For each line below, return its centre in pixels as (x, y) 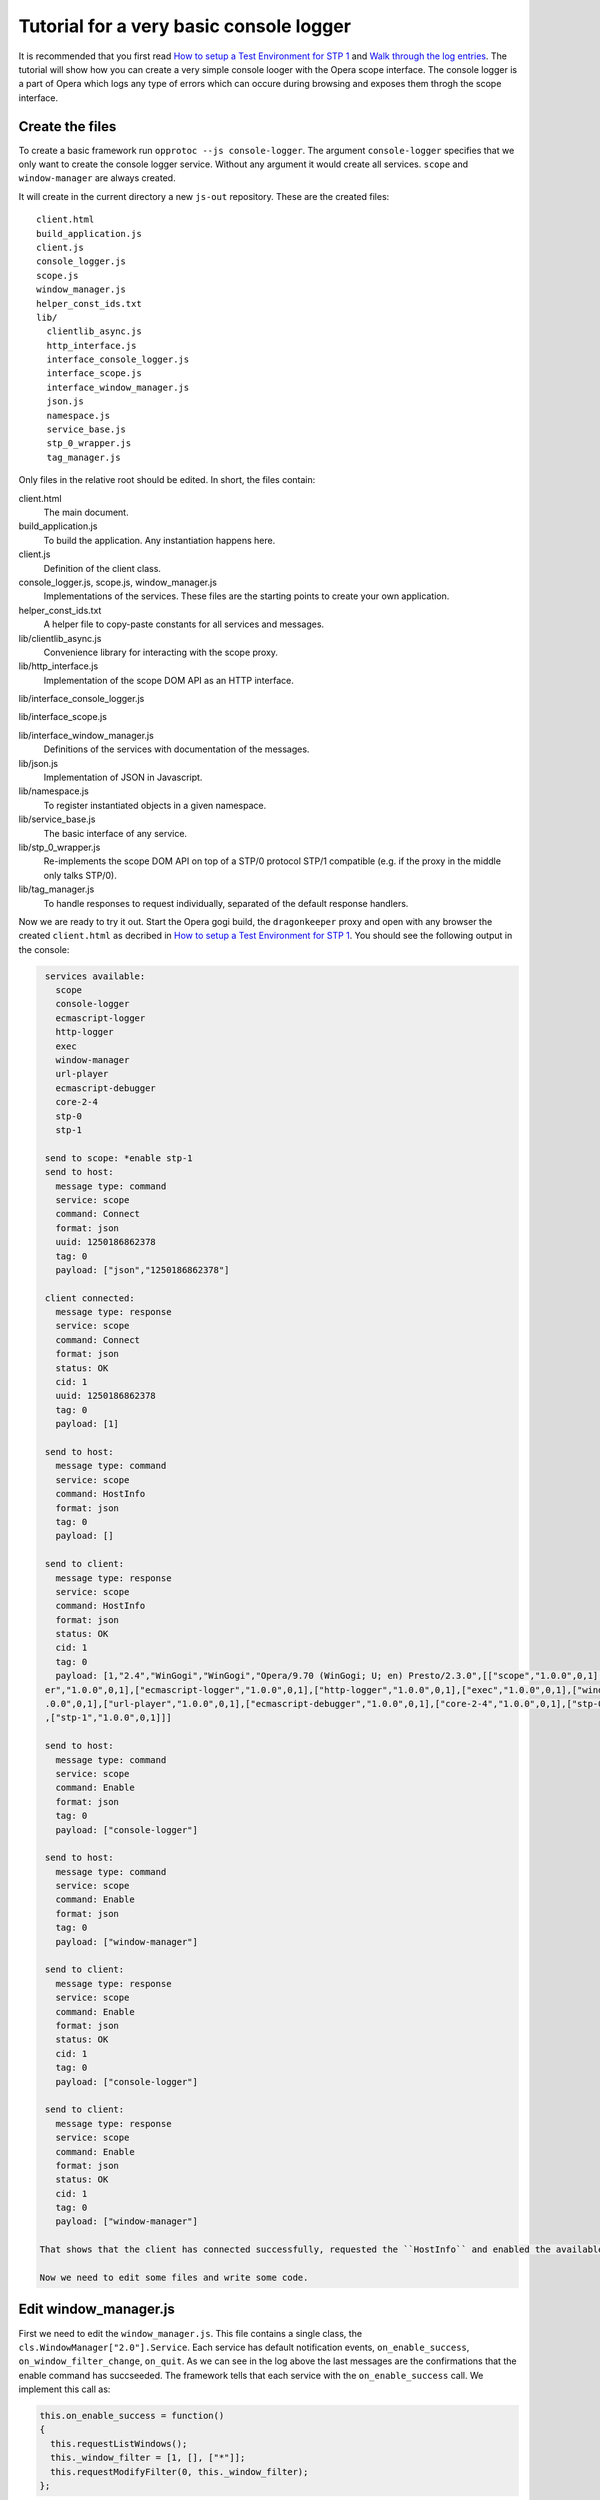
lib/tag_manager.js (56, 889)
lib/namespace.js (53, 791)
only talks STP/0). (80, 875)
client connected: (90, 1298)
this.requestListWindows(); (119, 2443)
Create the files (67, 126)
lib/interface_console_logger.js (81, 699)
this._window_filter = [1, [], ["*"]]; (148, 2458)
